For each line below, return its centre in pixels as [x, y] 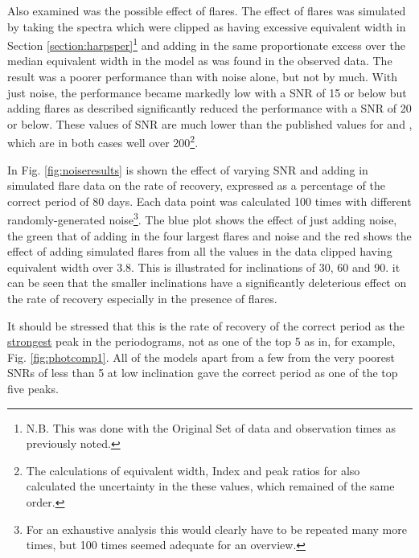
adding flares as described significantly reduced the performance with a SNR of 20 [209, 108]
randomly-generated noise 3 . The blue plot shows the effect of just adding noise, [202, 219]
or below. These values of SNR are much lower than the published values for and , [210, 123]
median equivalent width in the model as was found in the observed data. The [200, 61]
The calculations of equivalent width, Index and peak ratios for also [193, 470]
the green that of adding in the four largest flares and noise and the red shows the [209, 235]
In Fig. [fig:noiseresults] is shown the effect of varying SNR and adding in [188, 169]
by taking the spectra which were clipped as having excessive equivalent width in [207, 26]
